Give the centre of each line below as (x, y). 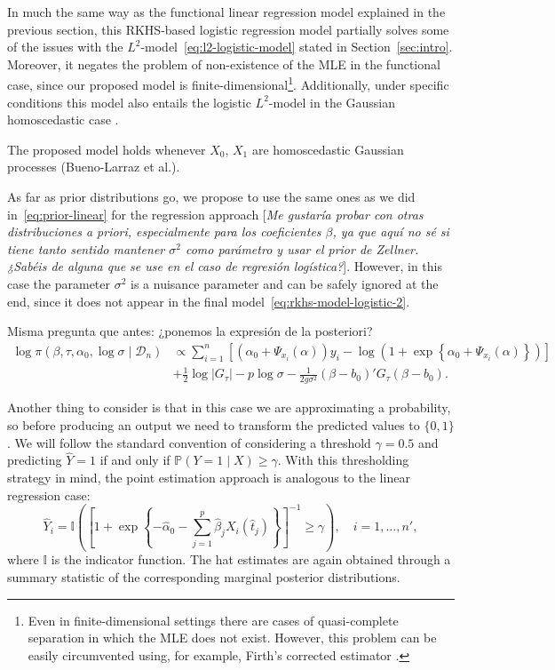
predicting (35, 460)
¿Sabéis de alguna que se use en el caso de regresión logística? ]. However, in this (225, 266)
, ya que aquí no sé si (391, 231)
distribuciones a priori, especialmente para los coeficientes (164, 231)
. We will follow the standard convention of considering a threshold (189, 442)
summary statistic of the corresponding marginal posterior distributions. (204, 577)
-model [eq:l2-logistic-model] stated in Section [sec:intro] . (297, 47)
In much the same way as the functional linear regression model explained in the (226, 12)
